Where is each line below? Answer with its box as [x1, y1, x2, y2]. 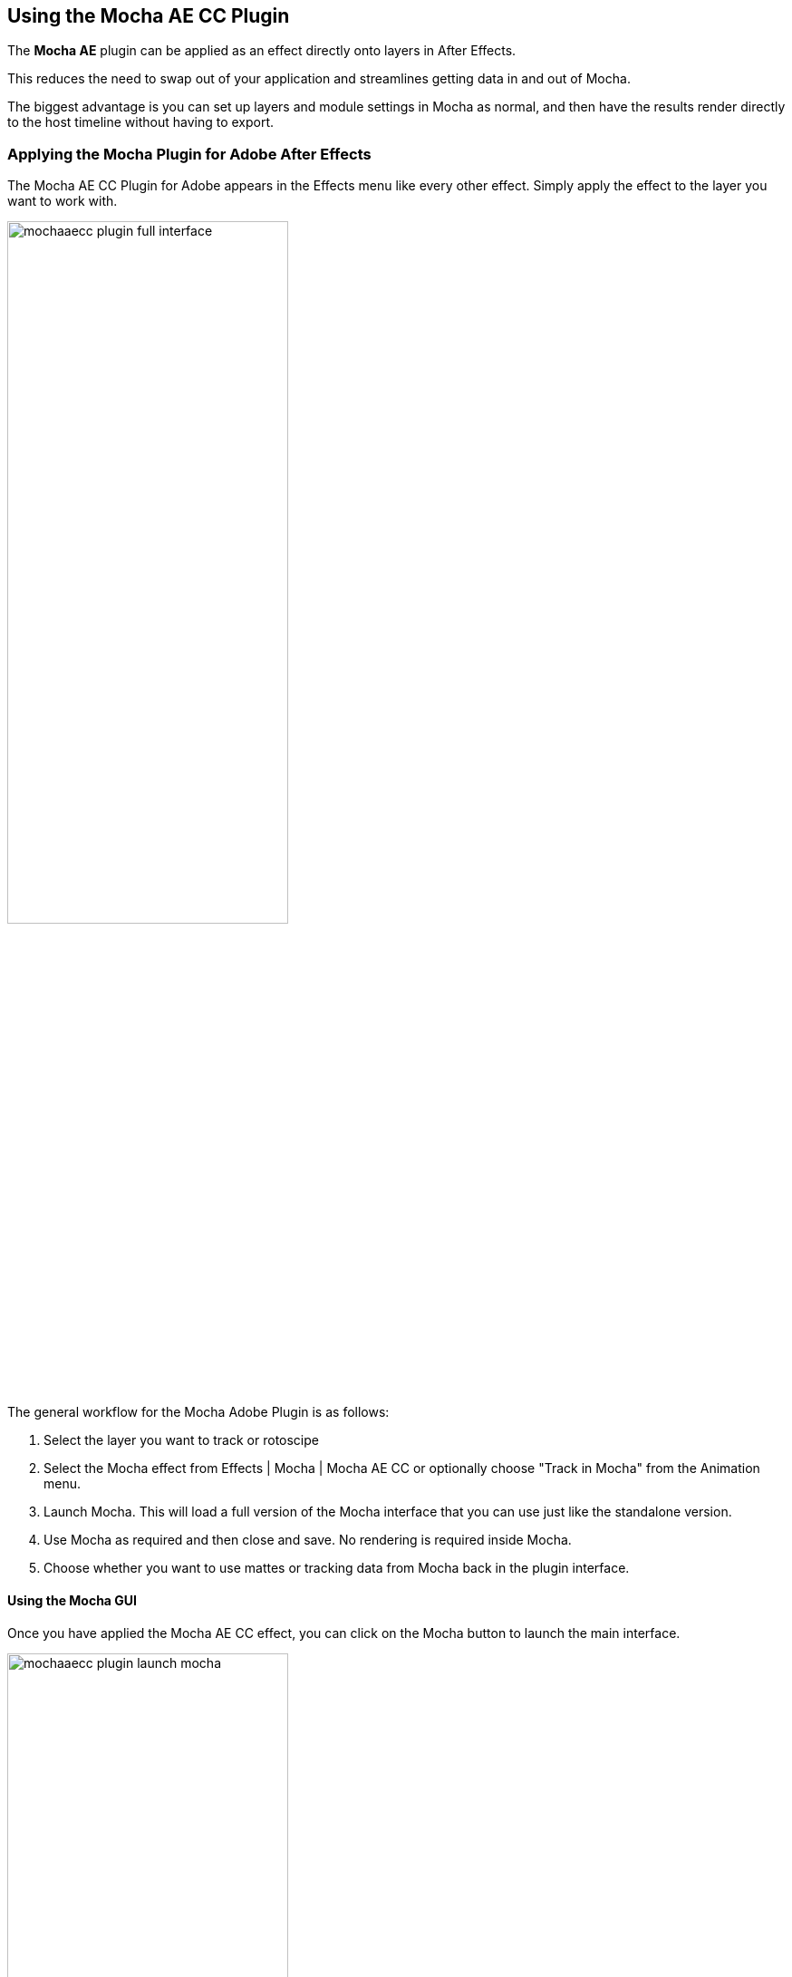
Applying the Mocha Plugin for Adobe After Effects [7, 144, 372, 163]
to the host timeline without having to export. [7, 114, 275, 131]
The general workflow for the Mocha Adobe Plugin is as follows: [7, 1404, 390, 1420]
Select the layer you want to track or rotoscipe [43, 1432, 319, 1449]
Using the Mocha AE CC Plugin [7, 5, 290, 27]
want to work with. [7, 193, 118, 209]
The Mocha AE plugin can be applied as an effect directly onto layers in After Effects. [7, 43, 517, 59]
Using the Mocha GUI [7, 1592, 138, 1608]
